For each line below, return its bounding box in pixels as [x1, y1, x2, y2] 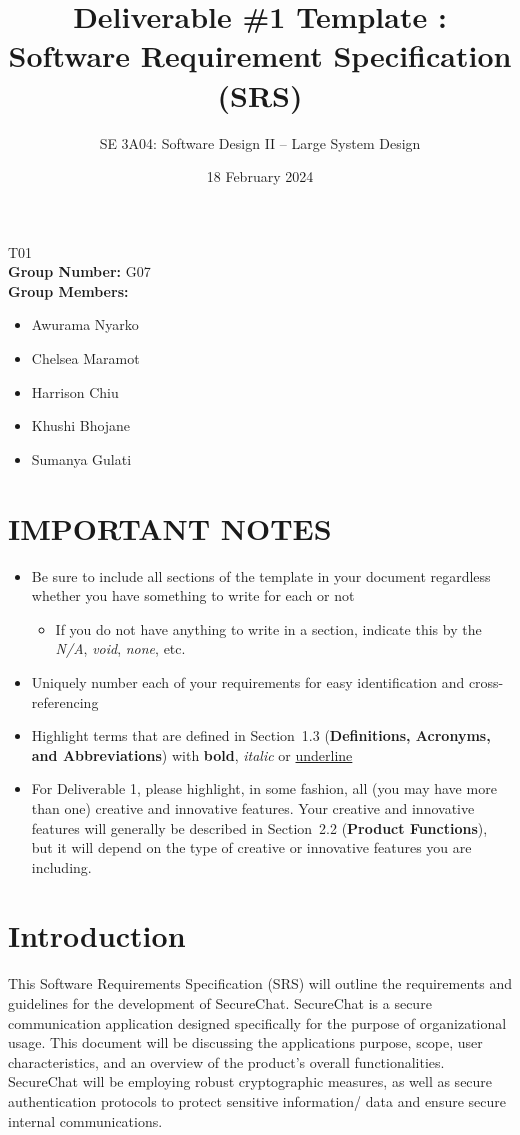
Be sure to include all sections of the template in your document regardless [31, 565, 491, 586]
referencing [31, 691, 99, 712]
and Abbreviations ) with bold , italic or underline [31, 744, 353, 765]
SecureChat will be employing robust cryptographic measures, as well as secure [8, 1071, 493, 1092]
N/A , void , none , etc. [55, 638, 186, 659]
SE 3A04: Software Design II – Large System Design [99, 132, 421, 153]
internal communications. [8, 1110, 163, 1131]
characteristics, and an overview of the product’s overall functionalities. [8, 1051, 445, 1072]
